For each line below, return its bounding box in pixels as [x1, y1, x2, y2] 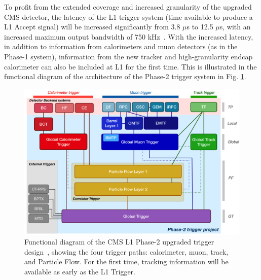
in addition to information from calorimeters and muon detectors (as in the [4, 41, 238, 52]
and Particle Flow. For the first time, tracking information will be [24, 256, 229, 267]
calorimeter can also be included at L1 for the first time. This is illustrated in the [4, 61, 257, 72]
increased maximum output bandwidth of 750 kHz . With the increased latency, [4, 31, 253, 42]
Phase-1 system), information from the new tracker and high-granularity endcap [4, 51, 253, 61]
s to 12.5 [187, 21, 213, 32]
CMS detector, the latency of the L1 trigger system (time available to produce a [4, 11, 253, 22]
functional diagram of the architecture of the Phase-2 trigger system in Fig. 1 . [4, 71, 246, 82]
